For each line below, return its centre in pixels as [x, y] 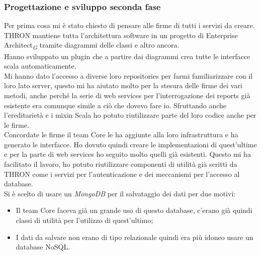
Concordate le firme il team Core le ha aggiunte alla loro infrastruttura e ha [121, 135]
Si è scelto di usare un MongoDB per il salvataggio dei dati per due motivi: [120, 193]
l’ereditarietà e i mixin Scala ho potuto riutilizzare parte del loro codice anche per [130, 115]
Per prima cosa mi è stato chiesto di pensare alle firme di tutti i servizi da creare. [129, 25]
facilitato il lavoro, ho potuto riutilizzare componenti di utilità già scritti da [121, 164]
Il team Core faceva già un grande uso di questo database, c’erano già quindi [134, 210]
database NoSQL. [43, 247]
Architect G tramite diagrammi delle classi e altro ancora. [92, 46]
